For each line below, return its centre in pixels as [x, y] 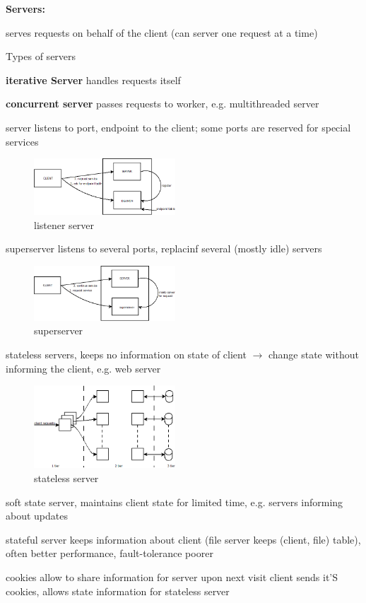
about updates [37, 516]
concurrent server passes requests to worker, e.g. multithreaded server [163, 104]
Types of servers [41, 56]
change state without [313, 354]
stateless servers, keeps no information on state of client [126, 354]
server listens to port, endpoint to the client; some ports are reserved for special [178, 127]
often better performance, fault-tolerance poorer [110, 553]
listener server [64, 224]
